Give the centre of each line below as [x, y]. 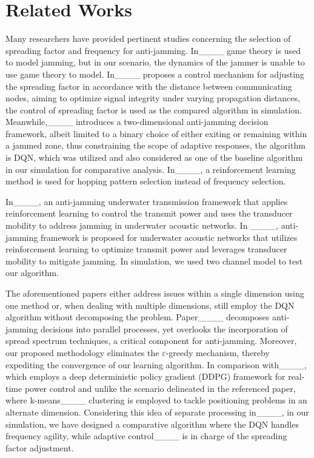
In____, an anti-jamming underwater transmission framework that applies [147, 201]
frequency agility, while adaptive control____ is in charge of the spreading [146, 436]
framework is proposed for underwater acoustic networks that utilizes [169, 237]
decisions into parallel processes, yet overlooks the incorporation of [164, 328]
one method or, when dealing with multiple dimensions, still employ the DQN [150, 305]
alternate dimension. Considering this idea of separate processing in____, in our [157, 412]
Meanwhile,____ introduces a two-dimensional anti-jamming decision [137, 122]
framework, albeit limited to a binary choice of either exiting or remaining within [156, 133]
